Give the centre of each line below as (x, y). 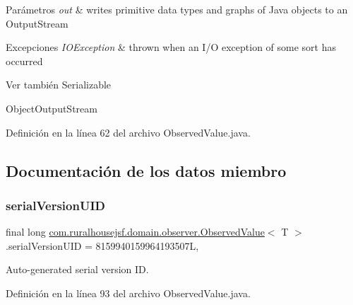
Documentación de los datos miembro (146, 170)
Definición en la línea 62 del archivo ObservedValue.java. (128, 132)
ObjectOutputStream (52, 108)
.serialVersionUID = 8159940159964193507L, (102, 245)
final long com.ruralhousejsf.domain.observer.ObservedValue (135, 232)
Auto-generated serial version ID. (77, 269)
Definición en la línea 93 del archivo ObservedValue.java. (128, 293)
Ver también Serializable (59, 85)
